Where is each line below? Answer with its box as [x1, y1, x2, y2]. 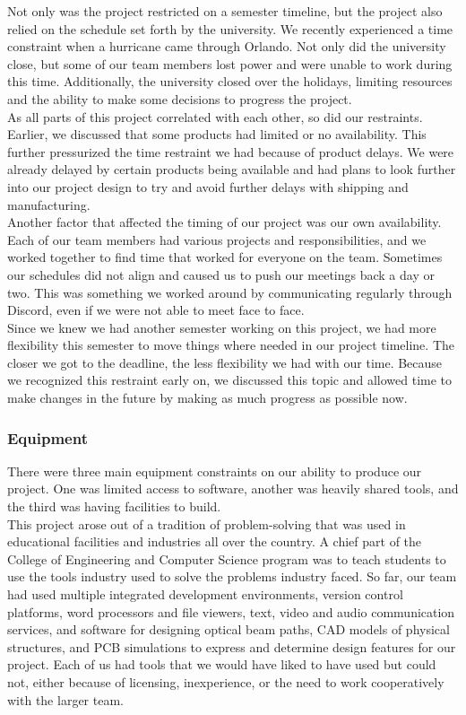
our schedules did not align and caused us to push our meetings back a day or [7, 265, 435, 283]
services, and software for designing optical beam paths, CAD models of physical [7, 620, 450, 639]
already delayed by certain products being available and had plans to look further [7, 160, 456, 179]
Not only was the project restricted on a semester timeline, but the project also [7, 2, 443, 20]
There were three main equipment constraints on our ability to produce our [7, 461, 422, 480]
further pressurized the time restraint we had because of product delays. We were [7, 142, 454, 161]
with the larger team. [7, 690, 124, 709]
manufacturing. [7, 195, 91, 214]
